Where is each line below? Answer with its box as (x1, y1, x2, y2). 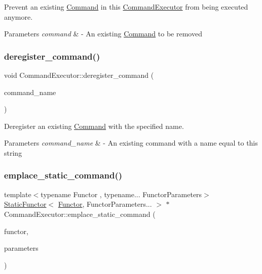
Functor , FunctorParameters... (58, 199, 152, 209)
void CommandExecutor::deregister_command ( (4, 70, 154, 80)
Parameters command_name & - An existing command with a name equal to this (4, 138, 258, 148)
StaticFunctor (4, 199, 47, 209)
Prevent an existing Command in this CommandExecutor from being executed (4, 2, 248, 12)
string (4, 147, 22, 158)
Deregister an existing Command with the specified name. (4, 120, 184, 131)
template (4, 189, 31, 199)
